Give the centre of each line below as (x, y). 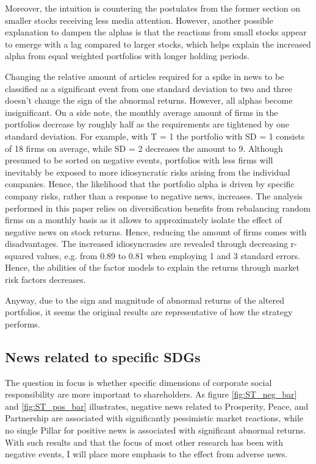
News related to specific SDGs (103, 356)
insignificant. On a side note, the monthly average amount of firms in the (142, 112)
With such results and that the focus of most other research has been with (144, 442)
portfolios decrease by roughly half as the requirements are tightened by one (147, 124)
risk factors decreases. (45, 280)
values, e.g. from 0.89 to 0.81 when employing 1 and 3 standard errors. (168, 255)
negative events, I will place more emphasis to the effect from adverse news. (146, 454)
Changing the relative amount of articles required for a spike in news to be (145, 76)
